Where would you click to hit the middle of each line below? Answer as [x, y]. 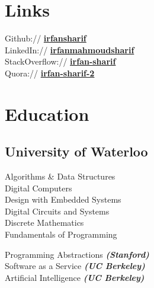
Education [47, 113]
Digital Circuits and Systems [57, 211]
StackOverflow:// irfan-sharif [60, 61]
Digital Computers [38, 188]
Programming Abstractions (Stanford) [77, 254]
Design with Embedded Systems [63, 199]
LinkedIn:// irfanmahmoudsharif [70, 49]
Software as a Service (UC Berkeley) [75, 266]
